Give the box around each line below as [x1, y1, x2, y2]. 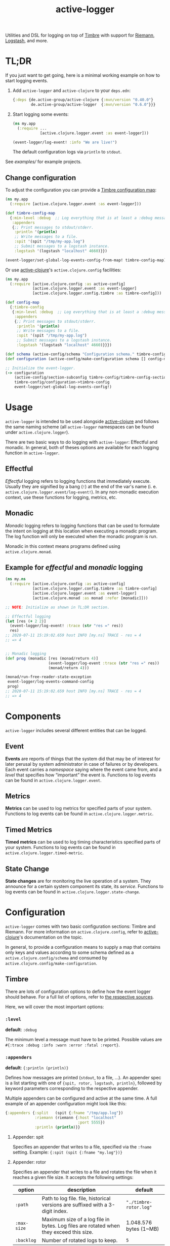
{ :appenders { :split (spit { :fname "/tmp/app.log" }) [5, 1110, 123, 1116]
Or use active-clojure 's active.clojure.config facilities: [5, 267, 121, 273]
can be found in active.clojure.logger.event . [5, 777, 102, 783]
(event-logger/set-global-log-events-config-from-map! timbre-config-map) [5, 258, 166, 263]
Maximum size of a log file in [41, 1216, 110, 1223]
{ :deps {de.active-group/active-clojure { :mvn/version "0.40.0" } [12, 98, 153, 103]
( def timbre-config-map [5, 210, 56, 215]
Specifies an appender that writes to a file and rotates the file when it [12, 1169, 157, 1175]
